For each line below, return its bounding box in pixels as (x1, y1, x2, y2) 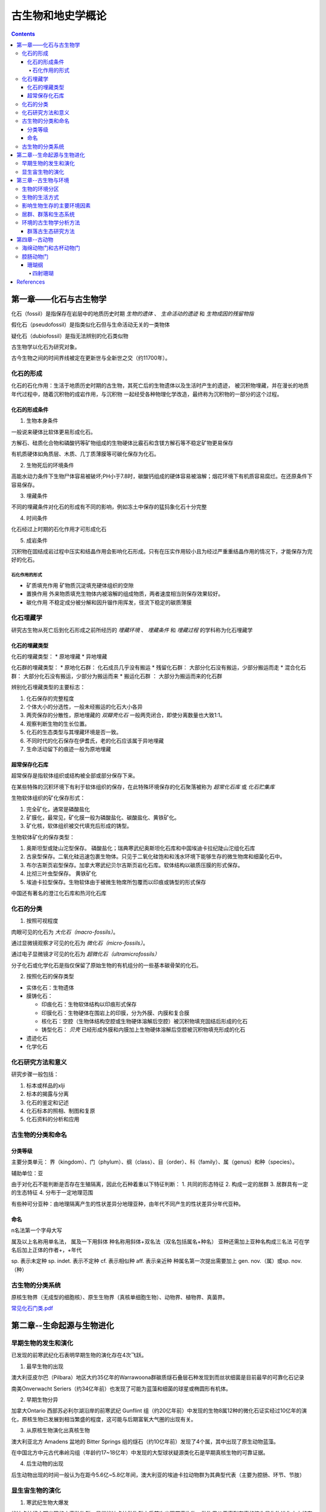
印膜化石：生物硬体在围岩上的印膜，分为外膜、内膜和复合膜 (41, 1009, 190, 1016)
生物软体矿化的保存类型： (11, 833, 75, 841)
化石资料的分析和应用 (26, 1116, 80, 1123)
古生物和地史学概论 (11, 9, 107, 22)
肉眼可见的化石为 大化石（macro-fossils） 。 (11, 928, 119, 936)
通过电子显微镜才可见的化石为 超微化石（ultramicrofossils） (11, 950, 160, 958)
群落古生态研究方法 (27, 227, 75, 235)
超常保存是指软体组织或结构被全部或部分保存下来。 (11, 772, 138, 780)
